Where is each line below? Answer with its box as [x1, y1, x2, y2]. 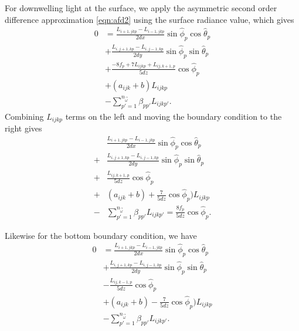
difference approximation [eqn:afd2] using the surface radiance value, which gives [5, 13, 294, 25]
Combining [5, 110, 44, 122]
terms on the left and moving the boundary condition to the [65, 110, 282, 122]
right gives [5, 122, 42, 134]
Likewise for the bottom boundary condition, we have [5, 229, 197, 241]
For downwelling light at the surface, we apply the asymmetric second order [5, 2, 277, 13]
